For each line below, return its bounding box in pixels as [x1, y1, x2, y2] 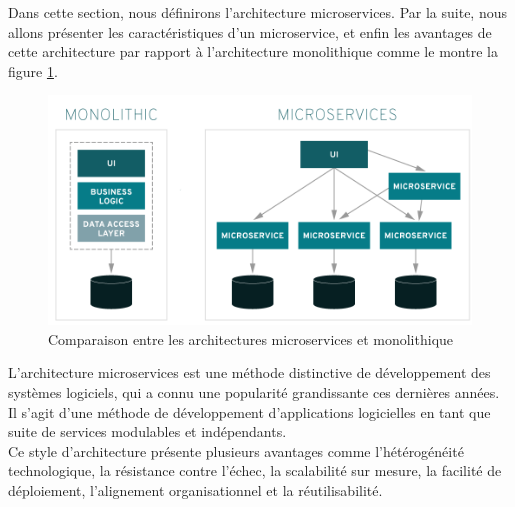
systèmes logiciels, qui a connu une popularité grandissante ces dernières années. [8, 381, 500, 402]
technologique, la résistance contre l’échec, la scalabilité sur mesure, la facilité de [8, 460, 502, 481]
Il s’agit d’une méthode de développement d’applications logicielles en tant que [8, 401, 491, 422]
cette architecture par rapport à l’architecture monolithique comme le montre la [8, 41, 498, 62]
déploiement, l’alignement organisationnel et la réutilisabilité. [8, 479, 383, 500]
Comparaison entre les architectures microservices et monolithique [48, 328, 454, 349]
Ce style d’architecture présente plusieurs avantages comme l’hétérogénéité [8, 440, 464, 461]
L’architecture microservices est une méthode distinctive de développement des [8, 362, 491, 383]
